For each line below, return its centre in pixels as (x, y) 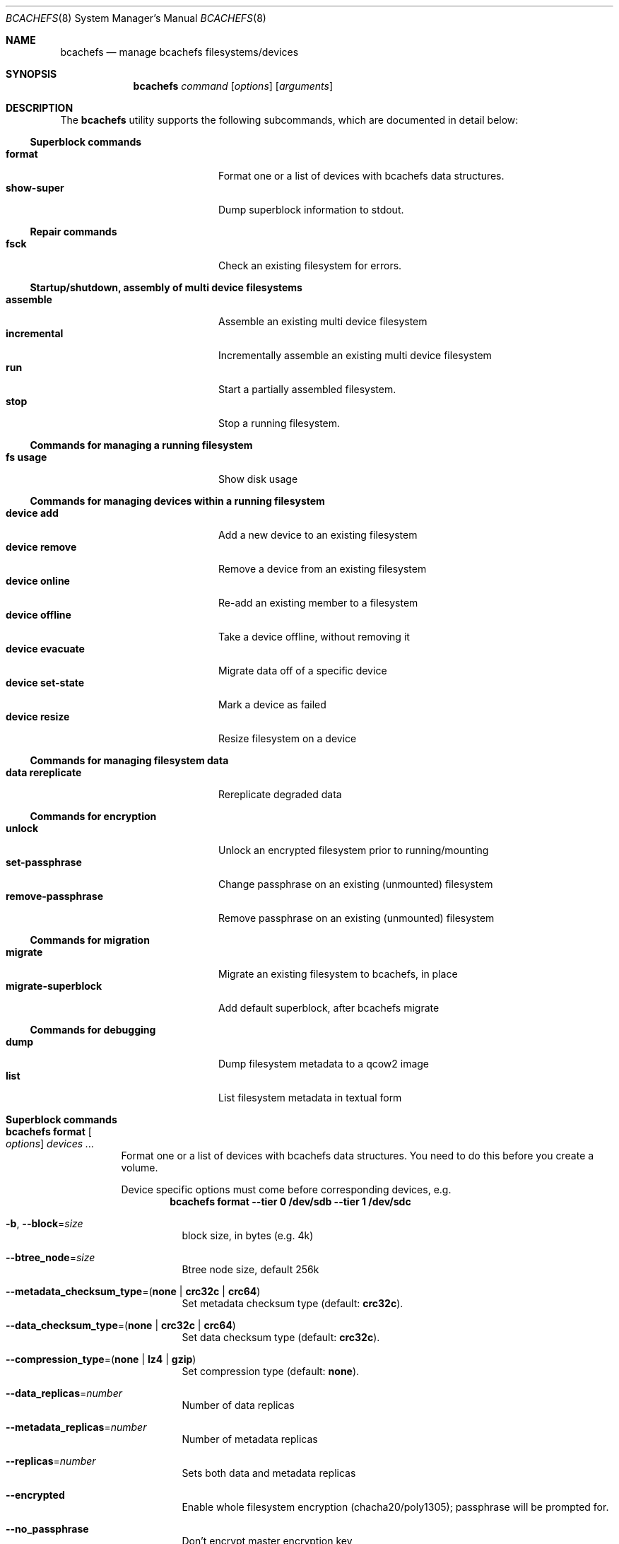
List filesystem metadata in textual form (310, 1098)
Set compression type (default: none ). (271, 1371)
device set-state (45, 683)
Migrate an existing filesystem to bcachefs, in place (338, 974)
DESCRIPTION (40, 108)
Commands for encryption (93, 816)
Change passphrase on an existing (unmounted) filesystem (356, 884)
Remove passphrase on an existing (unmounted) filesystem (356, 918)
